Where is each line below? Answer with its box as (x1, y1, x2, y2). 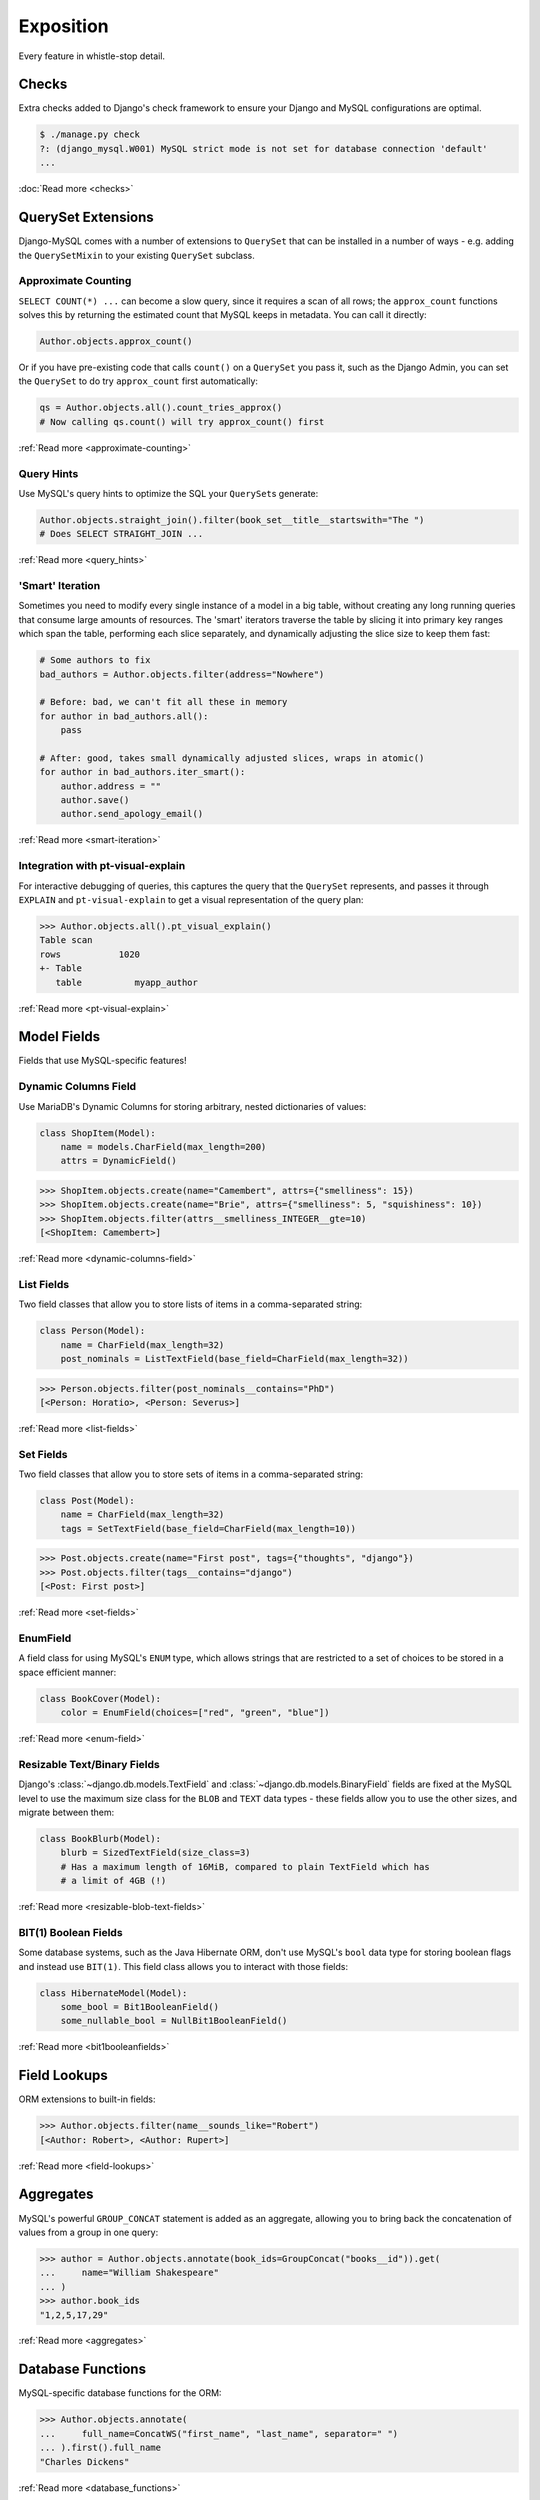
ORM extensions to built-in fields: (18, 2093, 156, 2105)
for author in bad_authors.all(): (39, 710, 209, 722)
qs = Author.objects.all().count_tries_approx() (39, 402, 283, 414)
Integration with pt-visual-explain (18, 859, 186, 873)
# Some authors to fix (39, 655, 151, 666)
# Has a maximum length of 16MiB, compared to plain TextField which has (60, 1861, 430, 1872)
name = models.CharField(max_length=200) (60, 1141, 267, 1152)
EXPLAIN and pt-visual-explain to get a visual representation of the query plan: (18, 893, 364, 905)
